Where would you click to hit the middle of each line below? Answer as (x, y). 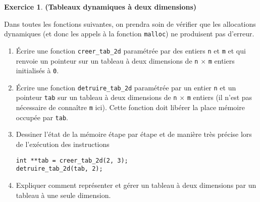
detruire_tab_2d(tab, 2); (59, 169)
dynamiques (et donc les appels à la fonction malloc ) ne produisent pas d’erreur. (129, 34)
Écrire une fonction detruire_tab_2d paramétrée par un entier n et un (126, 87)
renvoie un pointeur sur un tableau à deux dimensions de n (107, 60)
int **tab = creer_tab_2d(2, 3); (72, 160)
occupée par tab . (42, 117)
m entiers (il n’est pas (220, 97)
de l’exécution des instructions (63, 144)
